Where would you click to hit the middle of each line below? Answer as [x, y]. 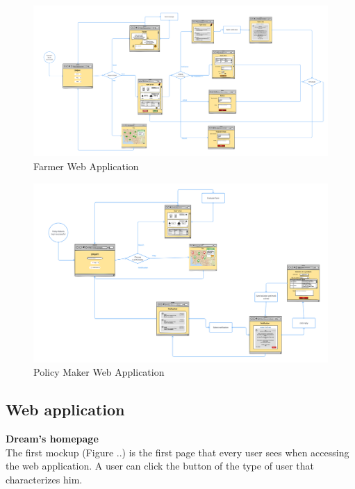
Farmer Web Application [86, 166]
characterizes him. [44, 479]
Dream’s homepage [52, 438]
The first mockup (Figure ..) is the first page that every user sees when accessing [177, 452]
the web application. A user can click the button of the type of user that [160, 466]
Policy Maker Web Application [99, 372]
